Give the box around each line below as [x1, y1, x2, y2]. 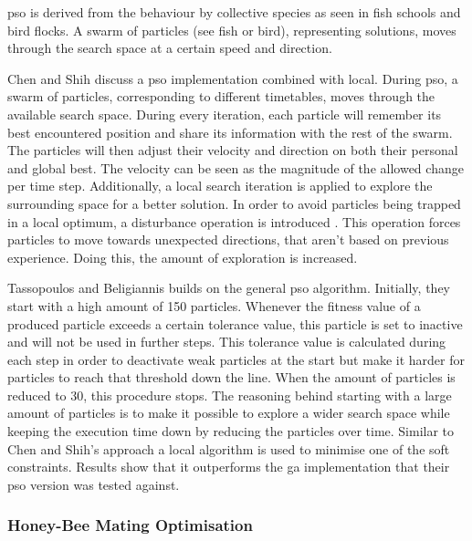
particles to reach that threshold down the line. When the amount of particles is [7, 368, 456, 387]
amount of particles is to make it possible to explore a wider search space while [7, 403, 450, 422]
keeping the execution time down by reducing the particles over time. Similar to [7, 421, 455, 441]
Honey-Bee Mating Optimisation [7, 514, 253, 536]
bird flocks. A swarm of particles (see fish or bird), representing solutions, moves [7, 20, 456, 39]
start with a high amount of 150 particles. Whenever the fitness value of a [7, 296, 421, 315]
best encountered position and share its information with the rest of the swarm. [7, 122, 453, 141]
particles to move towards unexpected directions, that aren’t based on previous [7, 230, 449, 249]
